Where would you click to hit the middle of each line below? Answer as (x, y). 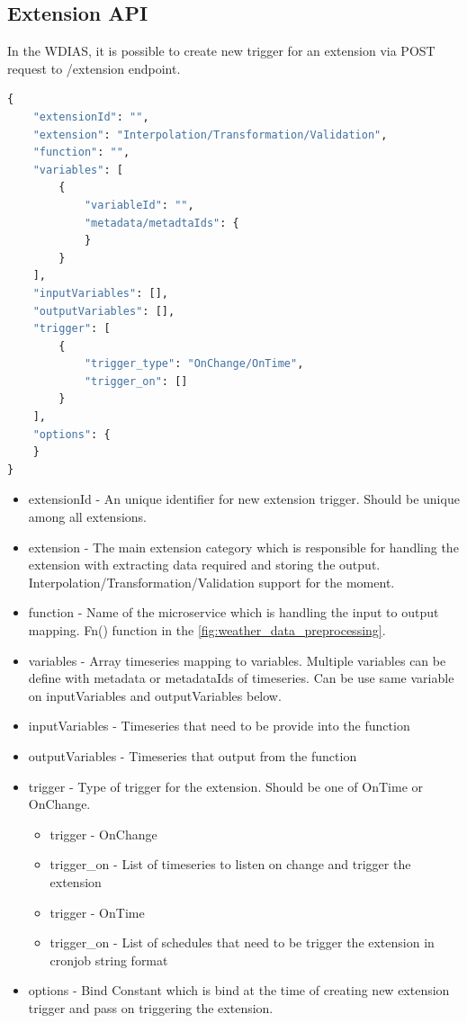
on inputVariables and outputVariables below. (155, 695)
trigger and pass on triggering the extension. (151, 1007)
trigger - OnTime (97, 912)
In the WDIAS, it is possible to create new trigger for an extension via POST (221, 51)
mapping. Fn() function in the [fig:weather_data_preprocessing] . (207, 630)
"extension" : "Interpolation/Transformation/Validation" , (210, 135)
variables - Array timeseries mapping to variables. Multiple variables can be (237, 660)
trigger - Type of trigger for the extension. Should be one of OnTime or (226, 786)
